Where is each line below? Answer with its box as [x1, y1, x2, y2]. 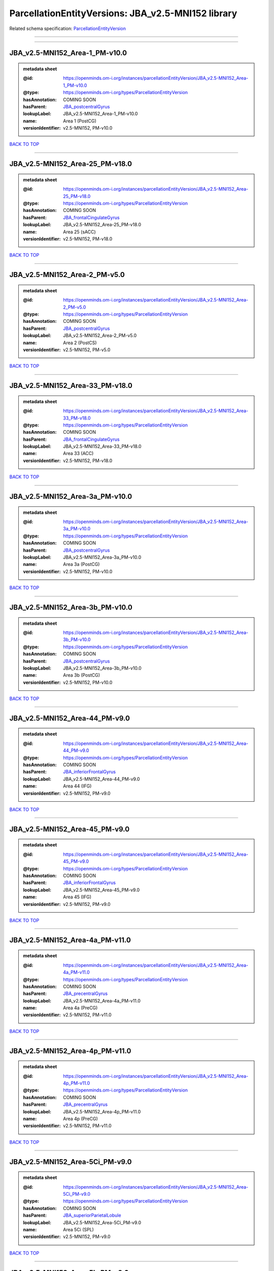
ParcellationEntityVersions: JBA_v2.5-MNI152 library [9, 8, 237, 19]
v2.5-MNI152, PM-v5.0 [63, 346, 111, 353]
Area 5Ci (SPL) [63, 1226, 94, 1232]
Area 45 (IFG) [63, 894, 91, 900]
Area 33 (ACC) [63, 450, 94, 457]
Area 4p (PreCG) [63, 1115, 98, 1122]
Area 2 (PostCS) [63, 340, 97, 346]
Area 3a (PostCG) [63, 561, 100, 567]
